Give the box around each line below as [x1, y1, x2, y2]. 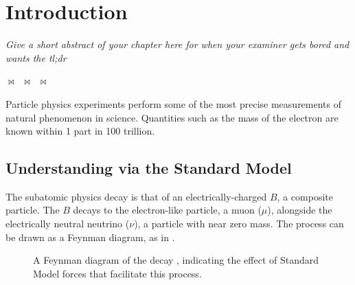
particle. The [5, 203, 60, 217]
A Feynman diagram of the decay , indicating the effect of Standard [33, 253, 319, 267]
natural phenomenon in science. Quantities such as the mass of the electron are [5, 110, 339, 124]
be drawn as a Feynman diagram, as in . [5, 229, 175, 244]
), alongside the [267, 203, 332, 217]
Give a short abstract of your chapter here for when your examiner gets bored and [5, 37, 350, 52]
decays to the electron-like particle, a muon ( [73, 203, 262, 217]
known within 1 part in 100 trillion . [5, 124, 155, 138]
